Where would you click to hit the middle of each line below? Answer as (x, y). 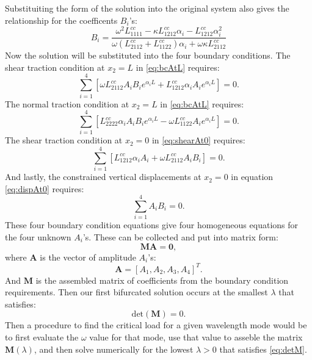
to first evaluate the (42, 337)
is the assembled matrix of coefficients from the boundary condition (162, 280)
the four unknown (38, 236)
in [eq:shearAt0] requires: (198, 140)
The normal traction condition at (67, 103)
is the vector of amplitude (88, 257)
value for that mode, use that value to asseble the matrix (196, 337)
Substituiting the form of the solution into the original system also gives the (147, 8)
